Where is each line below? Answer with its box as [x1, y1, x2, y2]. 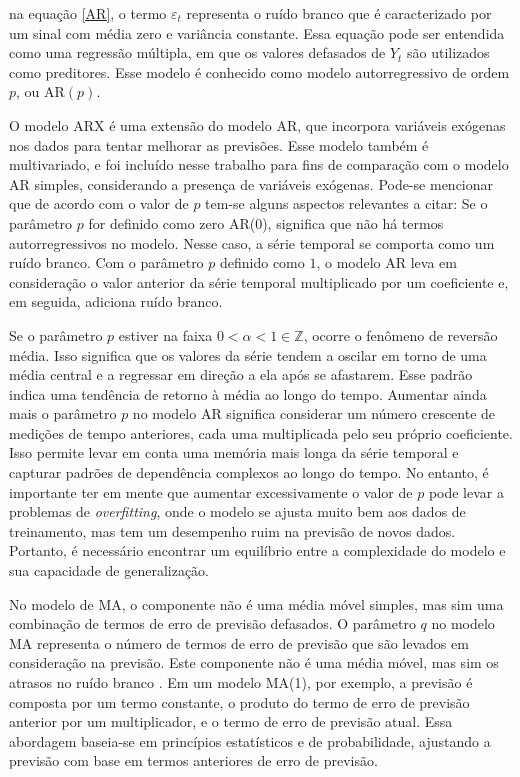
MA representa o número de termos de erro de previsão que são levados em [9, 632, 469, 653]
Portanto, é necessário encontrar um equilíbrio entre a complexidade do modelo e [9, 540, 506, 561]
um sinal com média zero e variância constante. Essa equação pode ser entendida [9, 22, 505, 43]
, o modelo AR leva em [316, 252, 457, 273]
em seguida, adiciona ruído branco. [9, 291, 223, 312]
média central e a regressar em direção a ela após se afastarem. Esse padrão [9, 364, 473, 385]
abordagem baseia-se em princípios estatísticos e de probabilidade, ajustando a [9, 730, 491, 751]
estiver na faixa [118, 324, 213, 345]
